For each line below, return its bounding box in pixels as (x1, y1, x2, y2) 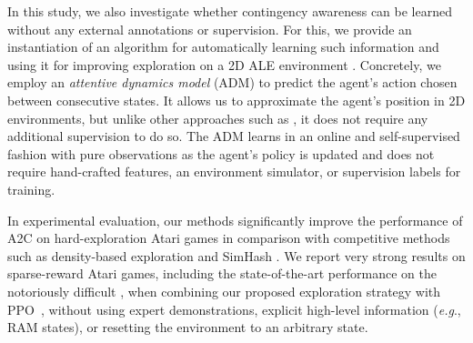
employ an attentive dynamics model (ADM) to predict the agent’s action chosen (7, 73, 458, 92)
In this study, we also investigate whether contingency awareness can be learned (7, 2, 452, 20)
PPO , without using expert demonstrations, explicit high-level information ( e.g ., (7, 299, 461, 318)
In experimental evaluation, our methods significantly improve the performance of (7, 210, 463, 229)
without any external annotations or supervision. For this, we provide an (7, 19, 412, 38)
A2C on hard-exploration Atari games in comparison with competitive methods (7, 228, 450, 247)
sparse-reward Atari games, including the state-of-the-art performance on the (7, 264, 437, 283)
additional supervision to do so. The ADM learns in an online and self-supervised (7, 126, 460, 146)
